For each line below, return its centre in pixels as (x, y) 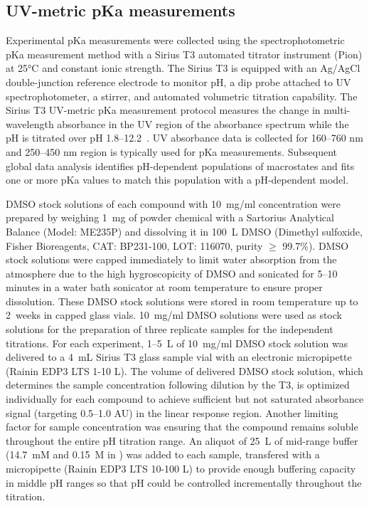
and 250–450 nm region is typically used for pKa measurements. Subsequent (172, 151)
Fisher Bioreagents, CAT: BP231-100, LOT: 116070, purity (134, 245)
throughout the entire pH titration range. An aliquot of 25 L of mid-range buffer (182, 440)
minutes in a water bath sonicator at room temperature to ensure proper (164, 287)
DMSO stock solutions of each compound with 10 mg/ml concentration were (173, 203)
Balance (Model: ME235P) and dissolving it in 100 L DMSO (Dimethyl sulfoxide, (184, 231)
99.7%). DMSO (316, 245)
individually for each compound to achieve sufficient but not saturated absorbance (185, 399)
